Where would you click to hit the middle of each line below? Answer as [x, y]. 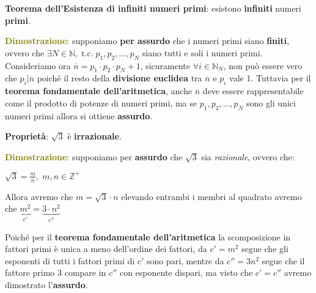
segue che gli [265, 249]
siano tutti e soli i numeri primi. [202, 52]
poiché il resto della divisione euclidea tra [119, 78]
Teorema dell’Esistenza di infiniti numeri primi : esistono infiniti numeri [153, 8]
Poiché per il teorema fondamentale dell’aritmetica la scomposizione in [148, 236]
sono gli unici [271, 102]
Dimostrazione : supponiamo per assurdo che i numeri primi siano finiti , [147, 41]
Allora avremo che [39, 196]
